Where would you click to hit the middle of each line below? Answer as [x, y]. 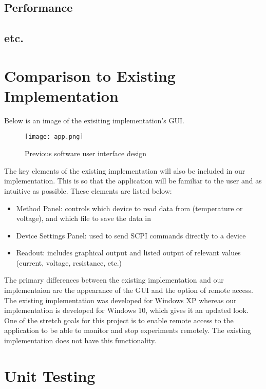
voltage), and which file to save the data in [83, 218]
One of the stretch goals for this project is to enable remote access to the [119, 320]
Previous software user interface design [86, 153]
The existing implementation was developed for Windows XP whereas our [120, 300]
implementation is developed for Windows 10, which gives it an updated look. [126, 310]
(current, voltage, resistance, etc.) [69, 262]
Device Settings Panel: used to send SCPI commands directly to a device [131, 235]
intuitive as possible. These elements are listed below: [88, 190]
